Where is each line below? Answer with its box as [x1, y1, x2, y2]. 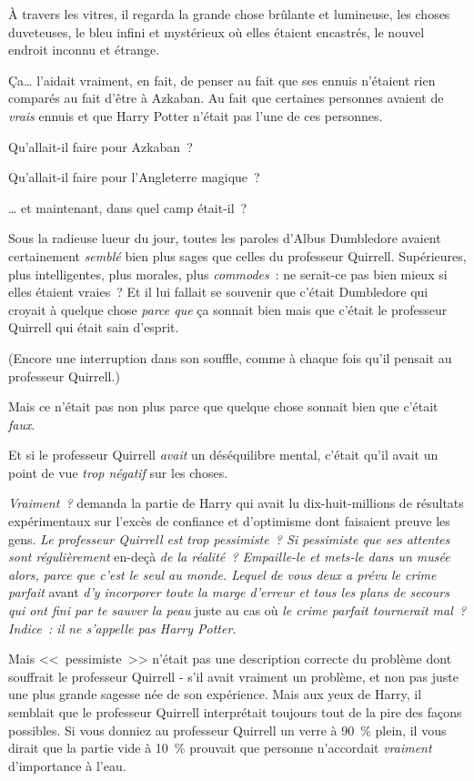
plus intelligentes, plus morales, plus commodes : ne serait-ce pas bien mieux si [8, 264, 448, 283]
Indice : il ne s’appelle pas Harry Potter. [8, 618, 237, 637]
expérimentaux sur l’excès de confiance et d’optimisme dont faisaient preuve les [8, 512, 450, 531]
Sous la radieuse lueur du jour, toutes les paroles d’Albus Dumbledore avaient [8, 228, 441, 248]
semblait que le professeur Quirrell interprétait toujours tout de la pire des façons [8, 703, 462, 721]
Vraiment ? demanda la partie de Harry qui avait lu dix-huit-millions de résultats [8, 493, 464, 512]
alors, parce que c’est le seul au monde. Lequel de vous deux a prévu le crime [8, 564, 437, 583]
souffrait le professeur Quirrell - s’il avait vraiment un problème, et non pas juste [8, 666, 459, 685]
